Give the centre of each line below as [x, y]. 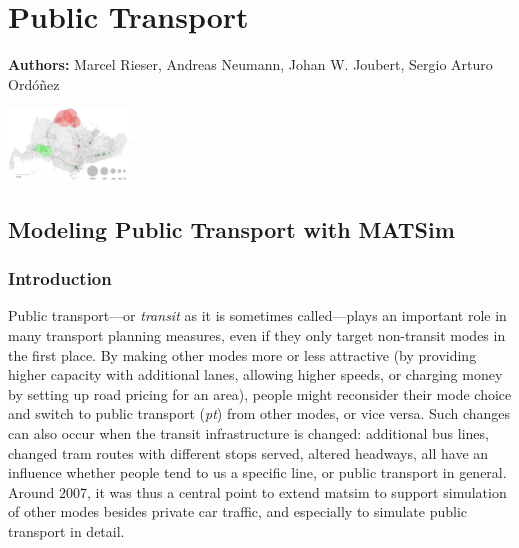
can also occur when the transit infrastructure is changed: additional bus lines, [248, 432]
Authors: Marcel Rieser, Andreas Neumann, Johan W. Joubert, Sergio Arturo [250, 64]
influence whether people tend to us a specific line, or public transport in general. [257, 472]
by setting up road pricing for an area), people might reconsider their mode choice [260, 393]
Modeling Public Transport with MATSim [231, 228]
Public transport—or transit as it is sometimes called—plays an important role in [257, 315]
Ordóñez [34, 83]
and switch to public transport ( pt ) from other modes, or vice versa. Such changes [259, 413]
